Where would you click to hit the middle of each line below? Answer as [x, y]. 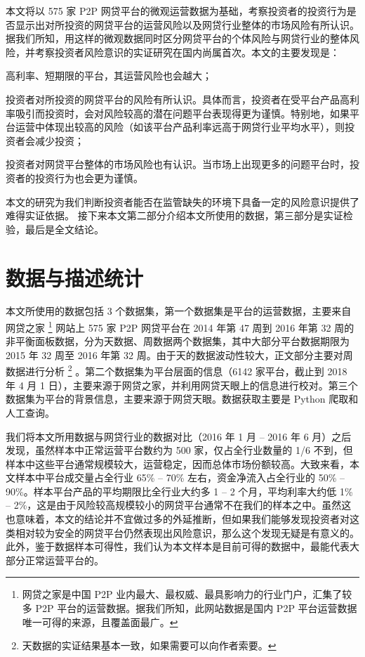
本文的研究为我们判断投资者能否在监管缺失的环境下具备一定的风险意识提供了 [182, 201]
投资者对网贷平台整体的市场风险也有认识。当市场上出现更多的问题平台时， [178, 164]
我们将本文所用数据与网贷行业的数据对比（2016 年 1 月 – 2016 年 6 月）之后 [179, 436]
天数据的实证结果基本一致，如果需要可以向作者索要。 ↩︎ [149, 645]
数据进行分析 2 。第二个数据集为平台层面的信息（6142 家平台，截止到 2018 [177, 370]
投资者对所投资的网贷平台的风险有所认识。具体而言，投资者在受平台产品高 [178, 99]
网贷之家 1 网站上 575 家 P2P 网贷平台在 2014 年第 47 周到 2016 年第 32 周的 [180, 326]
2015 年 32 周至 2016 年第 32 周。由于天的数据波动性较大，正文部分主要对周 [179, 354]
